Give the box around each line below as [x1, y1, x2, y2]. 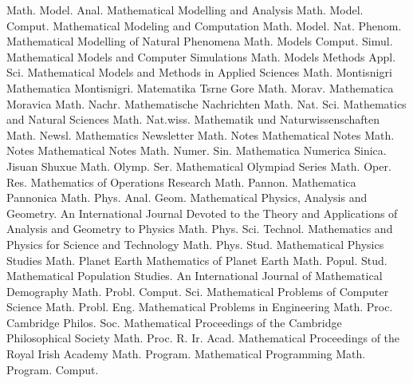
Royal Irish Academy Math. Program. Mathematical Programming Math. [6, 345, 366, 362]
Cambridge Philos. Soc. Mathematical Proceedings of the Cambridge [6, 314, 342, 330]
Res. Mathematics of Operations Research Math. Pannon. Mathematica [6, 173, 356, 190]
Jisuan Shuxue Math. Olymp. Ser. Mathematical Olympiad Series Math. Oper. [6, 157, 391, 174]
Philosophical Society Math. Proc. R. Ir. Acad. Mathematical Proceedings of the [6, 330, 400, 346]
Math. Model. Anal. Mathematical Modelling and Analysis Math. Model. [6, 2, 364, 18]
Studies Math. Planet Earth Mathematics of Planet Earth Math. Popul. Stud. [6, 251, 387, 268]
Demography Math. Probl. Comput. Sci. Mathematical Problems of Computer [6, 282, 389, 299]
